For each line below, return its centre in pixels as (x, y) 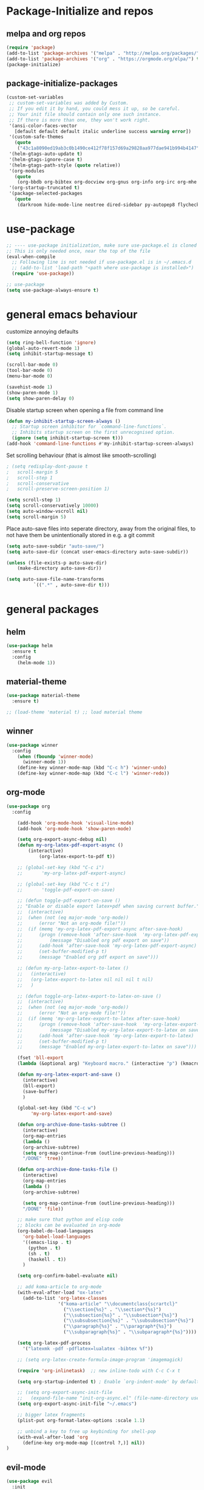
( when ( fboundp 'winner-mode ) (56, 757)
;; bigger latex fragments (51, 1415)
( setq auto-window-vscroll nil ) (47, 512)
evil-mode (26, 1467)
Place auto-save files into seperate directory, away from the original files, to (101, 528)
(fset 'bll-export (40, 1058)
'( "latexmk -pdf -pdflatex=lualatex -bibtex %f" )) (88, 1348)
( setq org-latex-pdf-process (54, 1343)
